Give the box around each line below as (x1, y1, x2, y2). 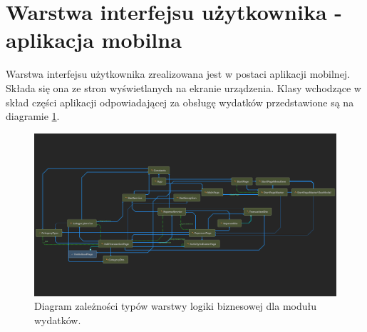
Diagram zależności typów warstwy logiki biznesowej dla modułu (34, 298, 317, 313)
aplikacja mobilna (6, 25, 182, 54)
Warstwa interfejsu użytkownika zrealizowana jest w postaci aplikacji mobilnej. (6, 66, 351, 81)
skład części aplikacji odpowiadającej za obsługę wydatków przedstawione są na (6, 94, 354, 109)
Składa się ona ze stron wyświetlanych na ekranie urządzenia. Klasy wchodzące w (6, 80, 361, 95)
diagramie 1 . (6, 109, 60, 124)
